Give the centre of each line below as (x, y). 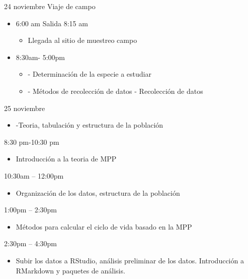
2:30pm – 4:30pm (30, 243)
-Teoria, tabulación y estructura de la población (90, 125)
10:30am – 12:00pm (34, 175)
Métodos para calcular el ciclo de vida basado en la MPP (104, 226)
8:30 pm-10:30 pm (32, 142)
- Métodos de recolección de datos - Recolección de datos (115, 91)
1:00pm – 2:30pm (30, 210)
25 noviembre (25, 108)
